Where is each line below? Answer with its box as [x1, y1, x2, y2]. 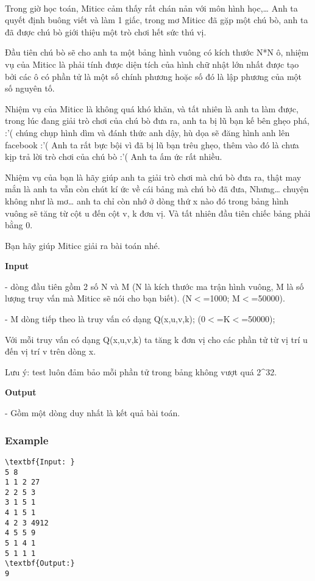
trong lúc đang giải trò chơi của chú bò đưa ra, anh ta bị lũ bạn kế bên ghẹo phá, [5, 114, 310, 127]
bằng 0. [5, 218, 33, 231]
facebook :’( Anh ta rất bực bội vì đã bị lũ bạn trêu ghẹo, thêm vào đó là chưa [5, 138, 299, 151]
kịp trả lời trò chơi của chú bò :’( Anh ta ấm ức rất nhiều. [5, 150, 222, 163]
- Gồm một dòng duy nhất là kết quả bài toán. [5, 406, 180, 419]
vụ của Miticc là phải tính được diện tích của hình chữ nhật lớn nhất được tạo [5, 57, 299, 70]
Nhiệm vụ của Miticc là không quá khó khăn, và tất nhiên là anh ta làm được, [5, 102, 299, 115]
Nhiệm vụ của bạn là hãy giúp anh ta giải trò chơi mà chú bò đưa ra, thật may [5, 170, 302, 183]
